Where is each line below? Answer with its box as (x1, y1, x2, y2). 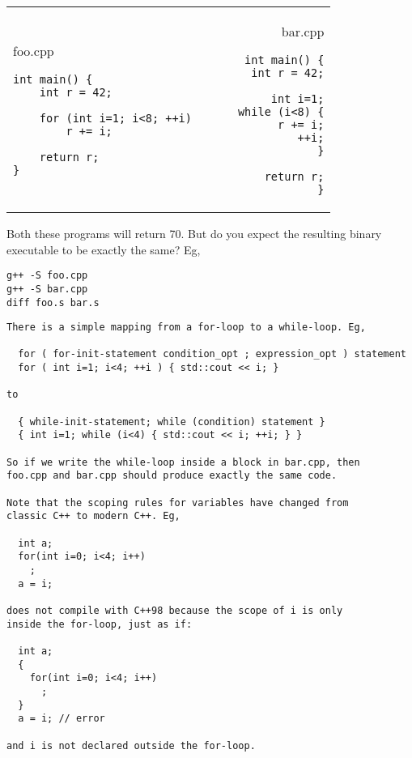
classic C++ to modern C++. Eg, (6, 510, 181, 522)
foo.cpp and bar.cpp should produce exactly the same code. (6, 470, 338, 482)
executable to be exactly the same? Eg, (6, 241, 201, 258)
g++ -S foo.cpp (6, 270, 88, 282)
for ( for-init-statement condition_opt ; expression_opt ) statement (18, 348, 406, 360)
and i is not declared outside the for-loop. (6, 739, 256, 752)
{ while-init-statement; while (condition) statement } (18, 415, 325, 428)
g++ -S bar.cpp (6, 283, 88, 295)
